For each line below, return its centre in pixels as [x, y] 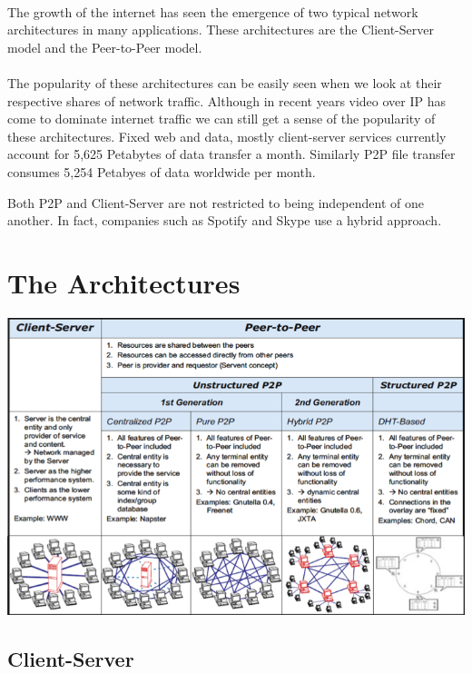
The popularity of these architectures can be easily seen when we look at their [225, 82]
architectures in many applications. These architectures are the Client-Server [221, 30]
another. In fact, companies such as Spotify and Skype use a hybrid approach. [225, 220]
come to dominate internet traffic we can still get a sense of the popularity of [221, 119]
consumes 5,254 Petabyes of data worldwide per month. [162, 171]
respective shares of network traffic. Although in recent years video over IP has [227, 100]
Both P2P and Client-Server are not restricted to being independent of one [216, 202]
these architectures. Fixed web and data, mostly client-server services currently [227, 136]
